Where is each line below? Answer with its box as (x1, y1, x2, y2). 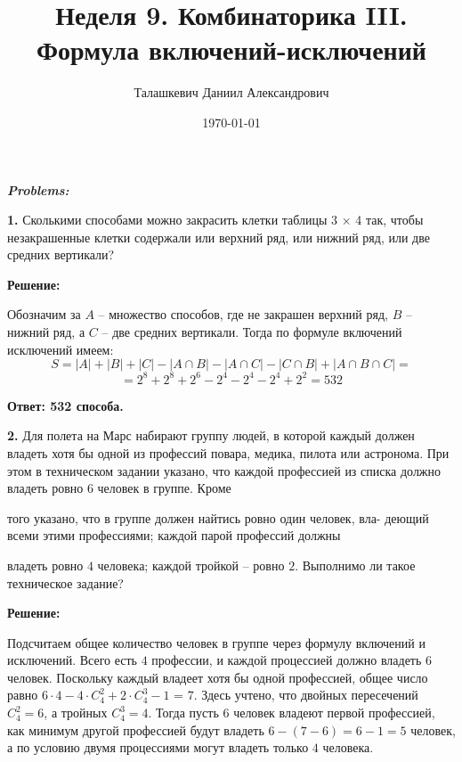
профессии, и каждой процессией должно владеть (151, 651, 422, 669)
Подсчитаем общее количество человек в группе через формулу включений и (7, 633, 426, 651)
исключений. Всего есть (7, 651, 137, 669)
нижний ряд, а (7, 323, 85, 341)
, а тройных (44, 703, 108, 722)
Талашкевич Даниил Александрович (134, 83, 329, 102)
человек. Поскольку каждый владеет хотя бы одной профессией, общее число (7, 668, 428, 686)
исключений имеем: (7, 340, 114, 358)
